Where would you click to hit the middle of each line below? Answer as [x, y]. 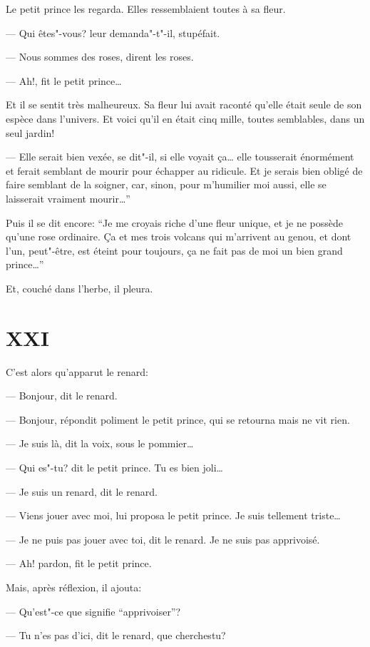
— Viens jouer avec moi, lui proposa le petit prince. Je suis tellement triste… [173, 515]
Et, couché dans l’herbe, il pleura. [79, 288]
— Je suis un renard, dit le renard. [82, 491]
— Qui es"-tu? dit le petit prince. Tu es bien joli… [114, 467]
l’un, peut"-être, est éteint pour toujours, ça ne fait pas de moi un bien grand [174, 250]
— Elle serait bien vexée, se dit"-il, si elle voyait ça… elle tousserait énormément [180, 157]
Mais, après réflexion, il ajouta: [74, 587]
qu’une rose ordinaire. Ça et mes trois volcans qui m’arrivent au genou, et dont [179, 236]
